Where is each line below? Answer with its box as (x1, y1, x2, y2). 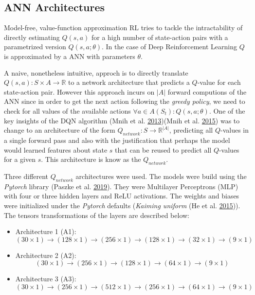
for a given (4, 154, 36, 164)
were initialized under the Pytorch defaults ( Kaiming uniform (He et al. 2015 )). (4, 200, 240, 210)
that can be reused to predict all (115, 144, 212, 155)
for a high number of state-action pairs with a (91, 32, 228, 42)
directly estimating (4, 32, 60, 42)
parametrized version (4, 41, 66, 52)
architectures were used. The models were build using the (75, 171, 247, 181)
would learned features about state (4, 144, 108, 155)
